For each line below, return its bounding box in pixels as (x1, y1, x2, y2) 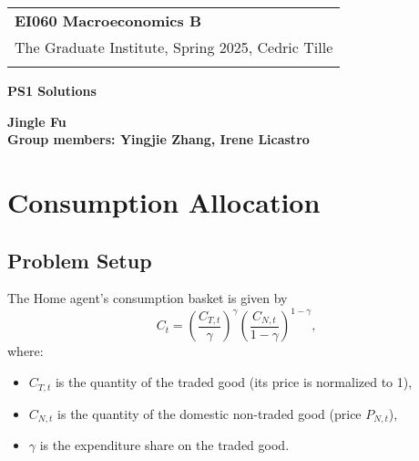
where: (7, 341, 44, 361)
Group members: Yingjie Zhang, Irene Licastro (7, 130, 310, 149)
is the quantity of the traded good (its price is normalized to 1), (55, 372, 413, 392)
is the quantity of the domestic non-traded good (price (57, 403, 362, 423)
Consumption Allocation (7, 183, 321, 220)
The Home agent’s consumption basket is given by (7, 288, 288, 308)
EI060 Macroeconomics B (15, 10, 202, 31)
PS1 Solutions (7, 81, 97, 100)
